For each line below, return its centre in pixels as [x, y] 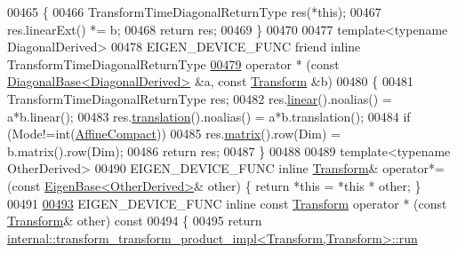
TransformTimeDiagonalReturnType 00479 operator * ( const [173, 63]
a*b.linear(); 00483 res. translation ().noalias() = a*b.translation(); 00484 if [209, 116]
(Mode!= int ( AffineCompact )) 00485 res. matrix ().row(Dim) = [174, 134]
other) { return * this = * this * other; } [314, 185]
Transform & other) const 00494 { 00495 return [135, 221]
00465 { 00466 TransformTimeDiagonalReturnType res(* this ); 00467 [194, 12]
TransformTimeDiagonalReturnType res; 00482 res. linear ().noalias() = [200, 98]
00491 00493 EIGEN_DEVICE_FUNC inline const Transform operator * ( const [227, 203]
